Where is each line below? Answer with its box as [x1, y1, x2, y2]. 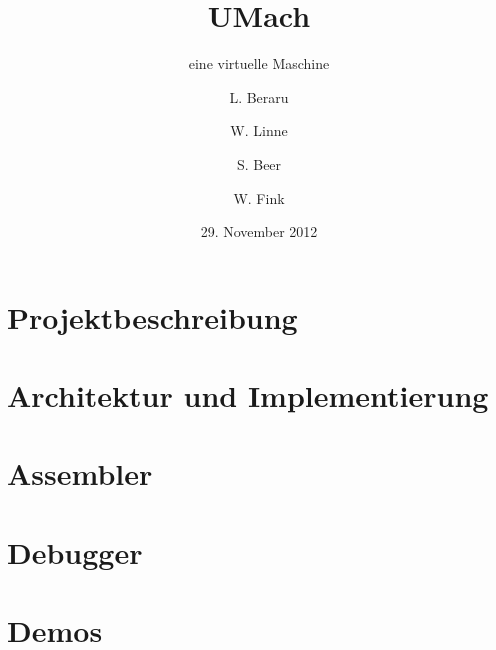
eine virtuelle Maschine [188, 53, 330, 74]
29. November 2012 [200, 221, 318, 242]
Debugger [7, 531, 143, 572]
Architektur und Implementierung [7, 375, 489, 416]
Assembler [7, 453, 153, 494]
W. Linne [230, 120, 288, 141]
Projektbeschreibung [7, 296, 298, 337]
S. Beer [236, 153, 282, 174]
